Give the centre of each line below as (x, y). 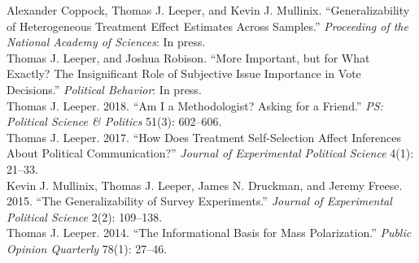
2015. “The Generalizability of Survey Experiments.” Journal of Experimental (199, 201)
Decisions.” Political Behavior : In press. (104, 89)
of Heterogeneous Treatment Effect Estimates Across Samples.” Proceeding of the (207, 26)
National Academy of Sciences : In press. (106, 42)
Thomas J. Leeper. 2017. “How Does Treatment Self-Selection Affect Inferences (204, 137)
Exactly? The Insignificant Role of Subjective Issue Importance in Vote (184, 73)
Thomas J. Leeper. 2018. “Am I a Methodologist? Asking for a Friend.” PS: (195, 105)
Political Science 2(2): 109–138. (85, 216)
